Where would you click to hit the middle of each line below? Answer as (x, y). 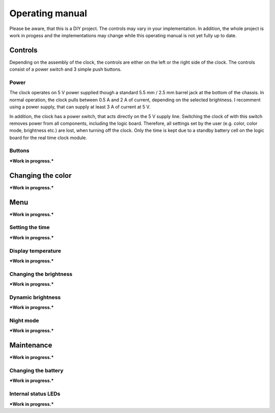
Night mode (24, 321)
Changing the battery (36, 371)
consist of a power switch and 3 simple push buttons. (65, 69)
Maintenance (31, 346)
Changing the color (40, 175)
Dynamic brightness (35, 297)
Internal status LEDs (35, 394)
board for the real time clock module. (48, 137)
